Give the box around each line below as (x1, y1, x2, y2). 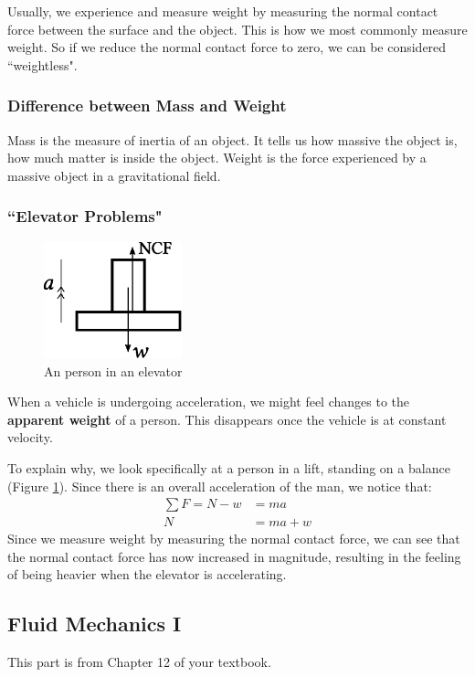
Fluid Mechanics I (7, 609, 182, 638)
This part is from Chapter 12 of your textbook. (7, 652, 271, 672)
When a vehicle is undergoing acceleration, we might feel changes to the (7, 392, 410, 411)
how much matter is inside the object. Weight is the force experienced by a (7, 148, 427, 167)
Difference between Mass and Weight (7, 94, 287, 117)
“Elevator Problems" (7, 205, 163, 227)
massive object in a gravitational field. (7, 165, 221, 185)
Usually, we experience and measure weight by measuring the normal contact (7, 2, 438, 20)
